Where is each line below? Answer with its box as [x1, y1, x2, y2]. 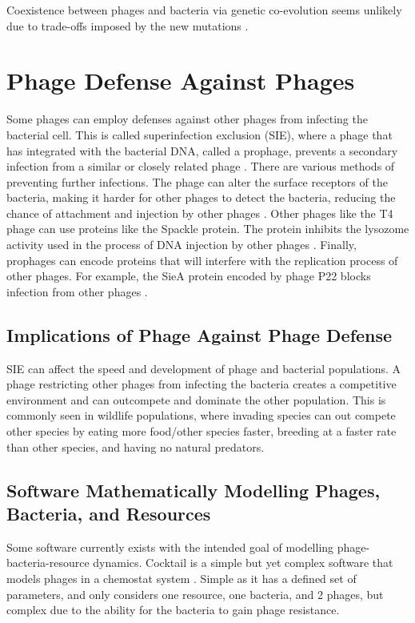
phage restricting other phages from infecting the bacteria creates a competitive [6, 376, 397, 392]
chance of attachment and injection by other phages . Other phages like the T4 [6, 204, 393, 221]
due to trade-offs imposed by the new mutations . [6, 17, 249, 34]
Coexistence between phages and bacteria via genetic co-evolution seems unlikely [6, 2, 402, 18]
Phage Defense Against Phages [6, 64, 355, 97]
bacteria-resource [6, 554, 90, 571]
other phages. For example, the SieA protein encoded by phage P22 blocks [6, 267, 371, 284]
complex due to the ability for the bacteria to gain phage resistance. [6, 601, 340, 618]
